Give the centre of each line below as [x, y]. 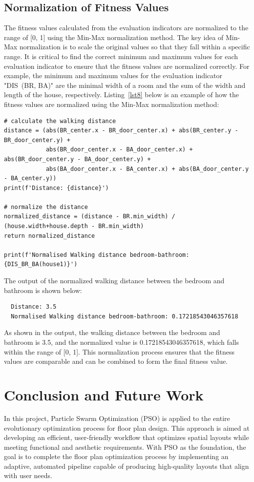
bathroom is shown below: [43, 290]
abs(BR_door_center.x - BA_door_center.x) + [119, 150]
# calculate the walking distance [60, 121]
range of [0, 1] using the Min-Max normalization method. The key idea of [114, 37]
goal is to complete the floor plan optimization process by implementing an [116, 456]
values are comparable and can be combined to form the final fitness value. [116, 361]
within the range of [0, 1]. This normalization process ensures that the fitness [119, 351]
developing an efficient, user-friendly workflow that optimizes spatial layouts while [127, 437]
